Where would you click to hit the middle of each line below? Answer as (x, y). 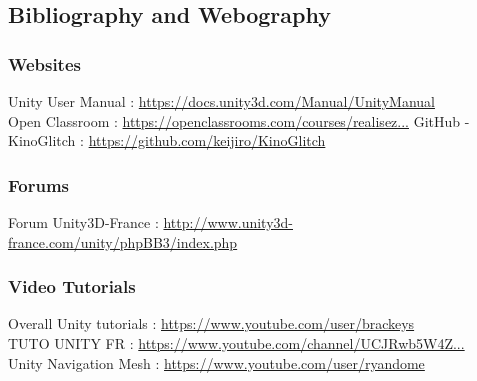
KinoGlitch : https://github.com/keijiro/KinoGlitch (167, 140)
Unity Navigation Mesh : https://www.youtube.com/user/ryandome (216, 362)
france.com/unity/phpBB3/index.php (123, 241)
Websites (44, 63)
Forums (38, 184)
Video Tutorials (72, 286)
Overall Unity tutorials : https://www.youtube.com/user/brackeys (211, 323)
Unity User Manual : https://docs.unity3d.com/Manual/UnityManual (221, 101)
